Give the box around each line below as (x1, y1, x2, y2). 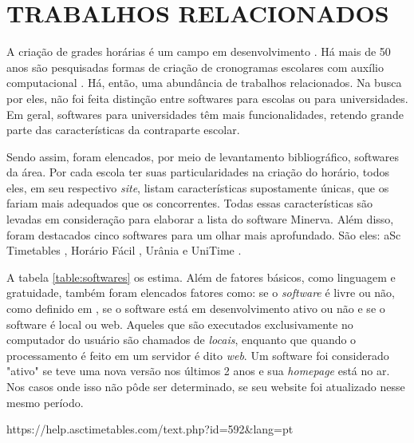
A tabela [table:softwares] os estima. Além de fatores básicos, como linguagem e (6, 268, 396, 285)
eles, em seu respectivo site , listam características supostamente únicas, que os (6, 179, 389, 196)
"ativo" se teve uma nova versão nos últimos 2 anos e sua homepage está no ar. (6, 362, 390, 379)
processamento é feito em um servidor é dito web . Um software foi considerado (6, 346, 389, 363)
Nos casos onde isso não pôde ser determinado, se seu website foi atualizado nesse (6, 378, 405, 394)
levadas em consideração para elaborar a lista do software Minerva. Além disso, (6, 211, 394, 227)
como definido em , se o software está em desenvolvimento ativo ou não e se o (6, 300, 385, 317)
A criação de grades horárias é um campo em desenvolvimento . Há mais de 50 (6, 43, 391, 60)
